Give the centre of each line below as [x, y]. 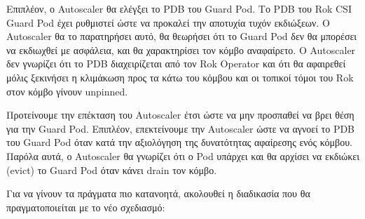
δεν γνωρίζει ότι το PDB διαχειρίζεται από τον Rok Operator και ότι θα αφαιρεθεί [176, 64]
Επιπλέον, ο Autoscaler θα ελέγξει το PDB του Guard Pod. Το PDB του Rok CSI [179, 8]
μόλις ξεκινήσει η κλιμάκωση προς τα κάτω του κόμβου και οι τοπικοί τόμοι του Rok [180, 77]
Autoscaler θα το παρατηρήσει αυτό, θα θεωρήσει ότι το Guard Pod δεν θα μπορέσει [182, 36]
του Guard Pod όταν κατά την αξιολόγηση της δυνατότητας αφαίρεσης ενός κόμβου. [180, 142]
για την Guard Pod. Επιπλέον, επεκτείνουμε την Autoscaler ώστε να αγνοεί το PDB [181, 128]
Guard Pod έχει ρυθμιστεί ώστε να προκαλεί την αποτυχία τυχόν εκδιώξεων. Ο [168, 22]
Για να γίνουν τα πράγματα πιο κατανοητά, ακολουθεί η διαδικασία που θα [158, 193]
